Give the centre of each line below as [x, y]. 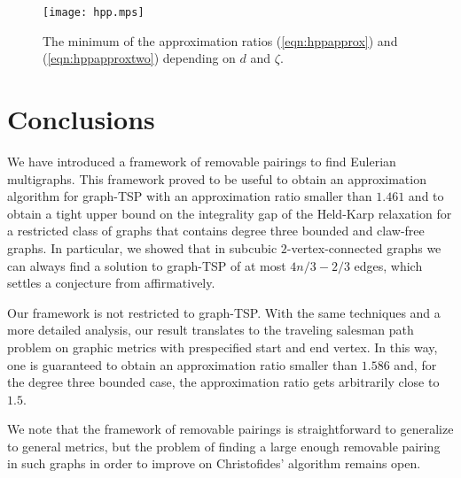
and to [426, 196]
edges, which [388, 265]
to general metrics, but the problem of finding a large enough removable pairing [224, 446]
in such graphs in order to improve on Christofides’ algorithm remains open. [214, 463]
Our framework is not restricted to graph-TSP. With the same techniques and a [224, 312]
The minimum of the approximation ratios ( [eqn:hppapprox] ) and [220, 40]
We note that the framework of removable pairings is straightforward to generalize [230, 429]
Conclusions [81, 119]
